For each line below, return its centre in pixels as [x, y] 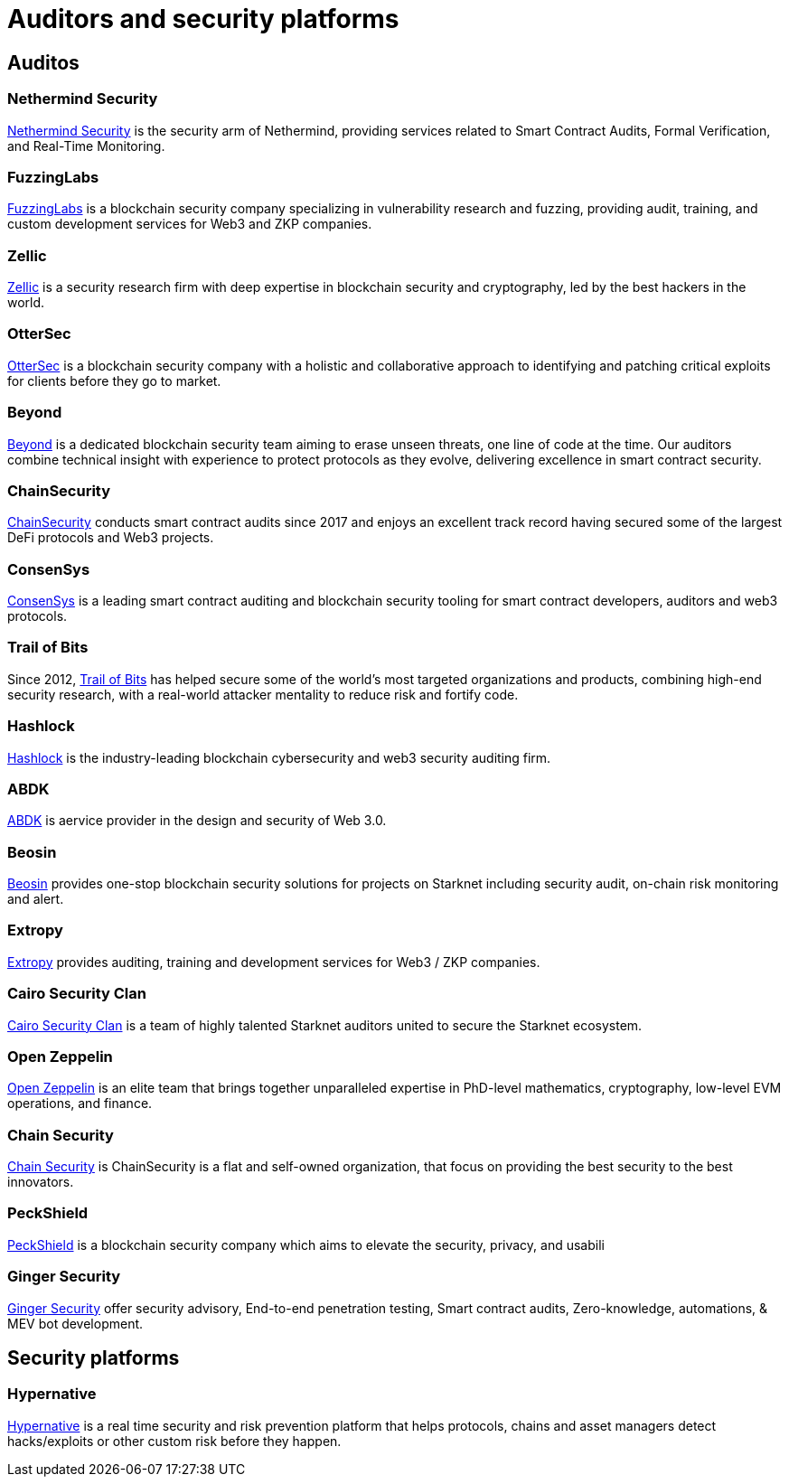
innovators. [41, 1182]
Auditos [43, 62]
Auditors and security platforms [203, 19]
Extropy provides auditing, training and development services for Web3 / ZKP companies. [274, 962]
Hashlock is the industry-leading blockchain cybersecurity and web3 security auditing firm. [279, 757]
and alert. [36, 899]
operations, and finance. [80, 1104]
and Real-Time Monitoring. [86, 146]
